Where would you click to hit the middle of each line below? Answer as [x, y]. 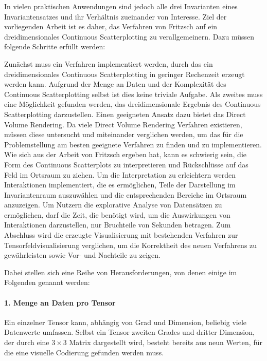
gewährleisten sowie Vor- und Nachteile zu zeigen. [82, 255]
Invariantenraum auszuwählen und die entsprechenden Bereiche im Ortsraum [126, 194]
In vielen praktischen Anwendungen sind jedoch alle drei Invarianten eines [121, 6]
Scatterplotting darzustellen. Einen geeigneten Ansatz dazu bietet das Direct [125, 114]
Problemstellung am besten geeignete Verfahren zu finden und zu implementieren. [133, 144]
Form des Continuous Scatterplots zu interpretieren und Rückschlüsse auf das [126, 164]
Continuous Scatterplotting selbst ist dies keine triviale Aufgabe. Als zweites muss [133, 94]
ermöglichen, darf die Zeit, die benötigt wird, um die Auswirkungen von [117, 214]
